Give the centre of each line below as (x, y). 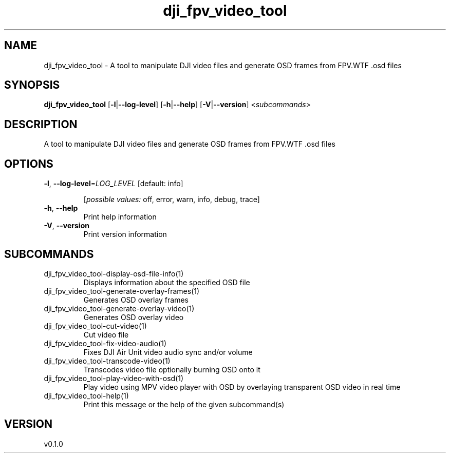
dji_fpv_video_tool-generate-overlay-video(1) (119, 308)
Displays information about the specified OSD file (167, 282)
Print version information (125, 234)
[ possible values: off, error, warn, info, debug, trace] (172, 200)
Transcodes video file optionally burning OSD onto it (172, 369)
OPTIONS (29, 164)
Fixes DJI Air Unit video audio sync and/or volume (168, 352)
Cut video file (106, 334)
